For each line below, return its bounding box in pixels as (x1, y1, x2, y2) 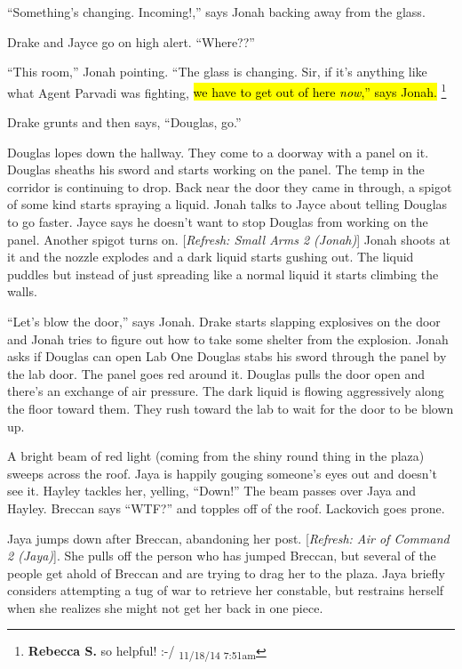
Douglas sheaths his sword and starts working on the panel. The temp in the (7, 160, 425, 179)
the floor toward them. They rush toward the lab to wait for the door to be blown (7, 399, 454, 417)
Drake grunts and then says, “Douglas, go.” (7, 113, 242, 132)
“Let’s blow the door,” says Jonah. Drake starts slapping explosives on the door (7, 311, 441, 330)
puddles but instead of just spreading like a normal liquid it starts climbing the (7, 264, 439, 283)
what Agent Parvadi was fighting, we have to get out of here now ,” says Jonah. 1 (7, 80, 447, 101)
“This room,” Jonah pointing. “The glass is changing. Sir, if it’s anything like (7, 62, 427, 81)
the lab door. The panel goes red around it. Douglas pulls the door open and (7, 364, 426, 383)
